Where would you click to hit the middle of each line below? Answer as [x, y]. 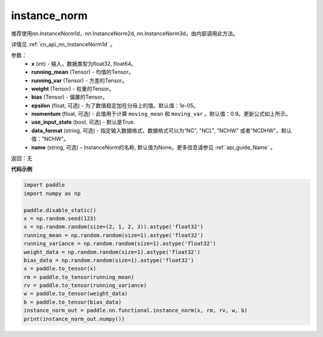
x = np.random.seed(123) [60, 218]
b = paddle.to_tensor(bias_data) [73, 302]
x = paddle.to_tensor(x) [60, 269]
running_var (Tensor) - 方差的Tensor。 [80, 80]
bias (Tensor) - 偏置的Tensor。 [69, 97]
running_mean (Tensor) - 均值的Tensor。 [83, 72]
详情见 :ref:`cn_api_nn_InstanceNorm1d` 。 [63, 44]
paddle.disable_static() [60, 210]
